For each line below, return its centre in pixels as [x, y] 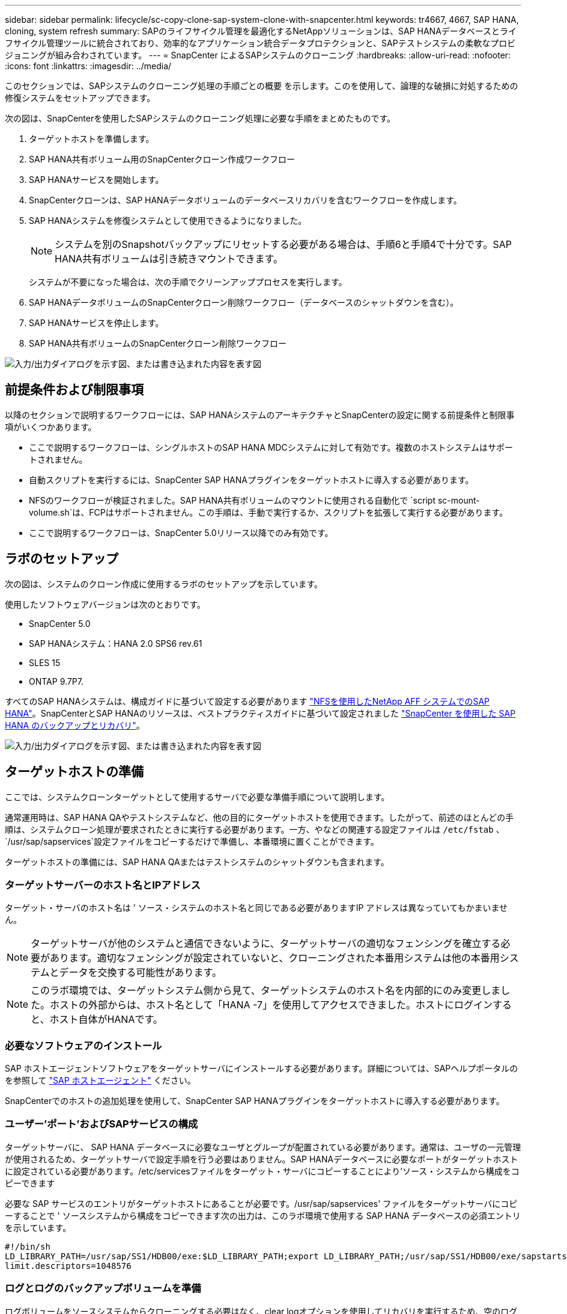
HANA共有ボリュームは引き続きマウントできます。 [169, 259]
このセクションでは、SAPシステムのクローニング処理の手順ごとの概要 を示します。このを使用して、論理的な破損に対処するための [262, 86]
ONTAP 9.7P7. [56, 681]
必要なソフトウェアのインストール [83, 1045]
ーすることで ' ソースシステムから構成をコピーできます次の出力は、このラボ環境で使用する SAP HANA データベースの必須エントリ [263, 1215]
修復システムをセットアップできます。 [80, 98]
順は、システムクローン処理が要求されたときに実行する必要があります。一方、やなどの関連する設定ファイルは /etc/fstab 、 [255, 829]
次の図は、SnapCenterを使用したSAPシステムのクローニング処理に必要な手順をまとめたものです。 [200, 118]
